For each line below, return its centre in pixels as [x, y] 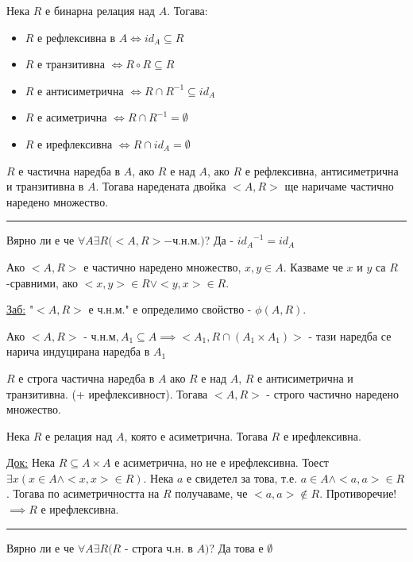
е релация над [79, 435]
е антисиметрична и [305, 377]
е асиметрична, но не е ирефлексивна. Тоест [222, 462]
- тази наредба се [350, 335]
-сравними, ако [42, 282]
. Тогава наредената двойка [161, 186]
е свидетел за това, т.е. [242, 477]
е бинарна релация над [100, 10]
